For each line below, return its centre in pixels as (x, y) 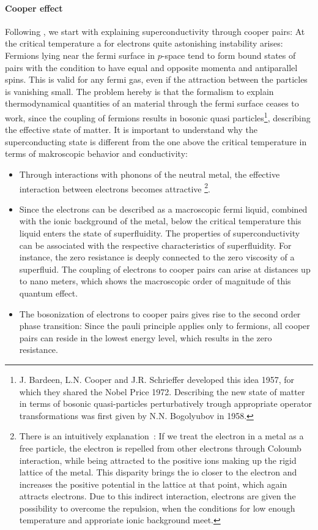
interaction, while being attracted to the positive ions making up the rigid (158, 460)
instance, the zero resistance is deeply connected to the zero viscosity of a (157, 257)
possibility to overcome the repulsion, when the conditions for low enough (157, 508)
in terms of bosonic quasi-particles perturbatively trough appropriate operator (166, 403)
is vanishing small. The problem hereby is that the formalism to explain (139, 91)
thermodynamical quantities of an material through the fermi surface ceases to (152, 103)
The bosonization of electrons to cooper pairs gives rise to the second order (160, 313)
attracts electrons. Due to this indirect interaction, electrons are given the (157, 496)
